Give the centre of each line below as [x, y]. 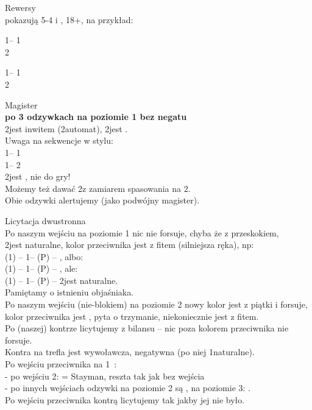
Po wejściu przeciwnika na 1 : [61, 364]
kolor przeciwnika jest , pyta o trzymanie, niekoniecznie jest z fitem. [132, 316]
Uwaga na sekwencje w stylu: [59, 140]
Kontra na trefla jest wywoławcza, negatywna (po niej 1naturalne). [130, 352]
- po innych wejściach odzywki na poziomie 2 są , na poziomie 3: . [128, 388]
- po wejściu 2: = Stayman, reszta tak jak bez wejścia [105, 376]
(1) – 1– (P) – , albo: [44, 256]
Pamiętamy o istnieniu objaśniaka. [69, 292]
